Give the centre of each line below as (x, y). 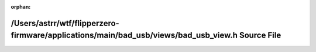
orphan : (21, 7)
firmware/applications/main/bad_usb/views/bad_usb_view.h (124, 36)
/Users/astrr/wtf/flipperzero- (65, 23)
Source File (260, 36)
